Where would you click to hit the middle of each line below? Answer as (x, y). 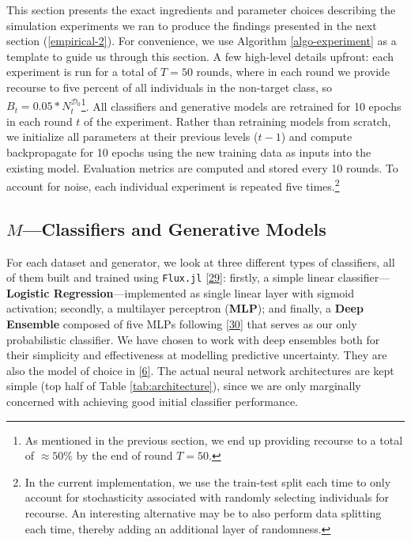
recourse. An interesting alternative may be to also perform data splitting (203, 513)
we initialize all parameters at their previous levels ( (132, 136)
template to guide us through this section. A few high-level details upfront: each (200, 56)
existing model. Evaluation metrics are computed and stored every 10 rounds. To (202, 167)
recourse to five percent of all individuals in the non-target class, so (169, 87)
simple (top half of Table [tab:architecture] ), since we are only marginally (184, 386)
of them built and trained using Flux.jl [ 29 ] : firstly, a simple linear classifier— (198, 277)
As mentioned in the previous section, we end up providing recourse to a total (214, 440)
